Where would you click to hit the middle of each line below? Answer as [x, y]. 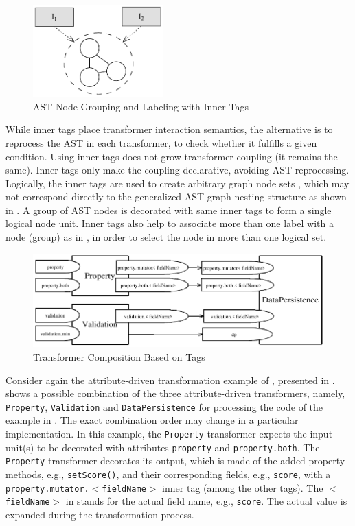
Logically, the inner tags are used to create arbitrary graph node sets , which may [177, 183]
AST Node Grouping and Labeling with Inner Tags [141, 106]
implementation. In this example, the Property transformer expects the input [169, 433]
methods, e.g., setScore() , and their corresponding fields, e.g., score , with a [168, 474]
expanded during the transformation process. [100, 514]
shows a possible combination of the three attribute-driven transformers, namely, [175, 393]
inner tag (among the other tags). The [243, 487]
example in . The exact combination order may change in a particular [152, 420]
